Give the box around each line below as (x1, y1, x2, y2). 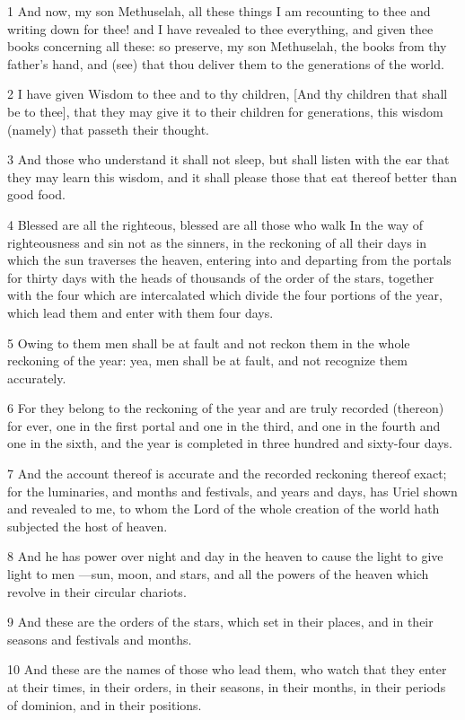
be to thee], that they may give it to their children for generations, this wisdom (7, 101, 443, 120)
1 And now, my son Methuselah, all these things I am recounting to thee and (7, 2, 431, 20)
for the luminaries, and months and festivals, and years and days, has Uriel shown (7, 481, 458, 500)
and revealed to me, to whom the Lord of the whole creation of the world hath (7, 499, 440, 518)
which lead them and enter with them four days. (7, 303, 274, 321)
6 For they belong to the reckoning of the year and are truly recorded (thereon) (7, 399, 444, 417)
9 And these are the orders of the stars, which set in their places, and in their (7, 612, 434, 631)
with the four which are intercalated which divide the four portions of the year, (7, 285, 443, 304)
